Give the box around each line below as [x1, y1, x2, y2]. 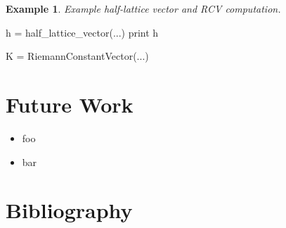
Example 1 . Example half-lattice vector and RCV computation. [6, 1, 281, 15]
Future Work [6, 89, 134, 118]
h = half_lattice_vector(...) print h [6, 25, 159, 39]
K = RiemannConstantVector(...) [6, 49, 149, 63]
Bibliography [6, 196, 133, 224]
